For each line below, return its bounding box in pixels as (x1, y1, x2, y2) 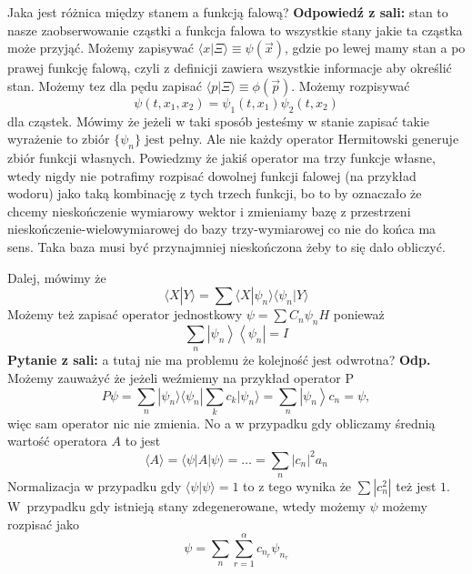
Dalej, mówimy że (7, 267, 106, 287)
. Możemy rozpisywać (291, 76, 410, 95)
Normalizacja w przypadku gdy (7, 476, 182, 495)
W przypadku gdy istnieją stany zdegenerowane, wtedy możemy (7, 496, 366, 515)
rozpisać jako (7, 514, 80, 533)
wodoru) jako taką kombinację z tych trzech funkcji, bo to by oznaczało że (7, 184, 422, 203)
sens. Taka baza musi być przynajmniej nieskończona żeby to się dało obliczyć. (7, 237, 446, 256)
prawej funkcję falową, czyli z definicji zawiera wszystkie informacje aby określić (7, 58, 452, 77)
